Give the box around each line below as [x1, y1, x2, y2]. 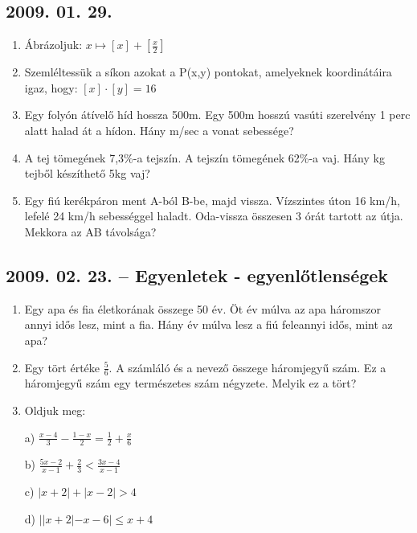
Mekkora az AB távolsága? [24, 223, 157, 240]
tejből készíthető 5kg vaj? [24, 165, 150, 182]
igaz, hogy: [24, 79, 78, 96]
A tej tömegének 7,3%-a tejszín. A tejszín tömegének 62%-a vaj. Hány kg [24, 149, 385, 166]
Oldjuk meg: [24, 401, 86, 418]
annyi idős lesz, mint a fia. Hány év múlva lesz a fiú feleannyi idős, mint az [24, 316, 393, 333]
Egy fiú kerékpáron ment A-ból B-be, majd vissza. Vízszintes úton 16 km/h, [24, 191, 400, 208]
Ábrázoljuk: [24, 36, 83, 53]
